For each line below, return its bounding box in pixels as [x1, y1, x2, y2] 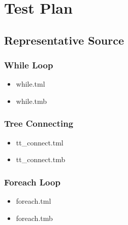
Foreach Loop [4, 175, 60, 188]
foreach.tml [16, 196, 51, 206]
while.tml [16, 79, 45, 89]
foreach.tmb [16, 212, 53, 223]
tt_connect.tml [16, 137, 63, 147]
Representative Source [4, 32, 124, 48]
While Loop [4, 59, 53, 71]
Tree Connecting [4, 117, 74, 130]
